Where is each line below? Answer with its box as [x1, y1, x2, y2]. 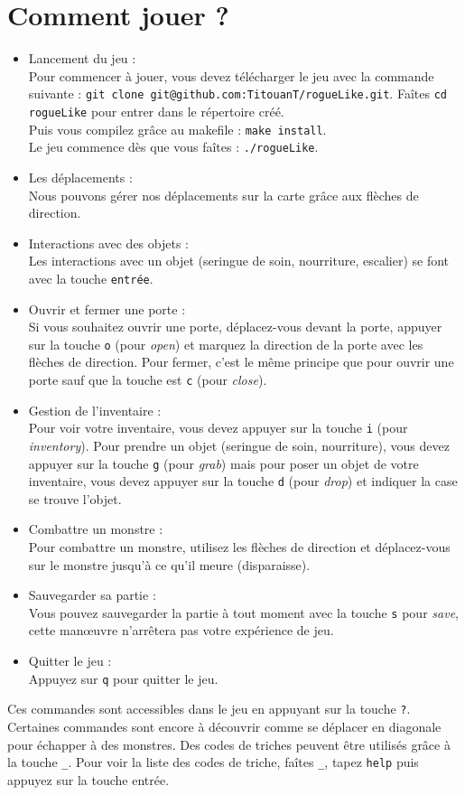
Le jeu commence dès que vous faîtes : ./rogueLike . [28, 137, 319, 156]
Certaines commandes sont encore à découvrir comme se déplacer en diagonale [7, 716, 442, 735]
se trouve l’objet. [28, 489, 122, 508]
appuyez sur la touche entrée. [7, 770, 170, 789]
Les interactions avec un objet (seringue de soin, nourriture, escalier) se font [28, 251, 450, 270]
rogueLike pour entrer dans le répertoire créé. [28, 101, 284, 120]
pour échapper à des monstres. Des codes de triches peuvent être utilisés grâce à [7, 734, 451, 753]
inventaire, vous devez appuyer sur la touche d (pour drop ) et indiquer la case [28, 472, 458, 491]
